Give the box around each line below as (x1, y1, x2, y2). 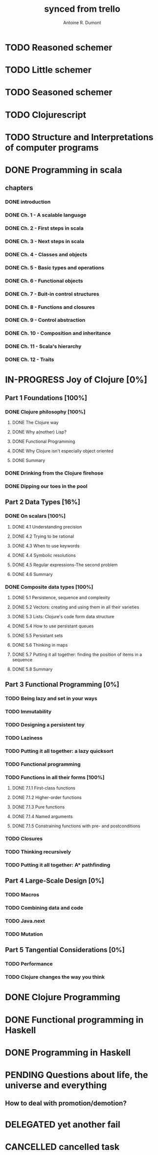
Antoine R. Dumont (63, 20, 101, 25)
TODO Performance (5, 961, 53, 967)
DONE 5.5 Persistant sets (12, 632, 63, 638)
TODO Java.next (5, 917, 45, 924)
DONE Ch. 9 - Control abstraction (5, 317, 86, 324)
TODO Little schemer (5, 65, 92, 75)
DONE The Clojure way (12, 420, 59, 426)
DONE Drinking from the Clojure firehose (5, 470, 104, 477)
